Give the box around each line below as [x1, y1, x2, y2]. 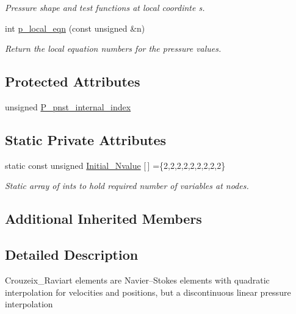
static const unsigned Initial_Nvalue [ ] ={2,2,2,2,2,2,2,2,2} [5, 159, 226, 171]
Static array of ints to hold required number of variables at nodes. [5, 179, 249, 192]
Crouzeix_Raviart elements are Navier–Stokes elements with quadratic [5, 273, 270, 286]
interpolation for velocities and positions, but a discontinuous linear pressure [5, 285, 291, 298]
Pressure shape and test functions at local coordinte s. [5, 1, 205, 13]
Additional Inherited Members [5, 209, 202, 228]
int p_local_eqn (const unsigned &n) [5, 21, 145, 34]
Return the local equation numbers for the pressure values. [5, 42, 222, 55]
